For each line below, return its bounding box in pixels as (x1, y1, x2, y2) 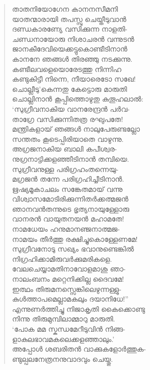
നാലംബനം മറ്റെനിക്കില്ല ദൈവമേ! (12, 274, 124, 284)
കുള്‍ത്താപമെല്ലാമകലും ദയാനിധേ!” (12, 293, 129, 304)
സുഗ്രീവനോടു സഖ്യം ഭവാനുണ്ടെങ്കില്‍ (12, 243, 134, 254)
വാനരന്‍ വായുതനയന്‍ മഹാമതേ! (12, 213, 124, 224)
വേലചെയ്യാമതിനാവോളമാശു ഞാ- (12, 263, 126, 274)
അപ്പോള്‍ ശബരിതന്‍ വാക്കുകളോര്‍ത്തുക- (12, 343, 146, 354)
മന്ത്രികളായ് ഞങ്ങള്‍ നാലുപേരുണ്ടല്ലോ (12, 124, 140, 134)
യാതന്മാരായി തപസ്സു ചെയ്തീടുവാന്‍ (12, 13, 127, 24)
